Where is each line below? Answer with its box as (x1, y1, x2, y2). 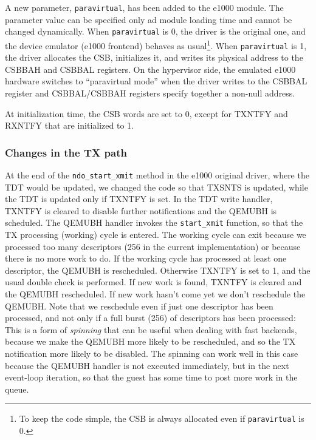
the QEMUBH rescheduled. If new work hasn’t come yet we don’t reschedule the (5, 288, 306, 300)
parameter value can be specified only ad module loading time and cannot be (5, 13, 292, 25)
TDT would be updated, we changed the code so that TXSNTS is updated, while (5, 180, 308, 193)
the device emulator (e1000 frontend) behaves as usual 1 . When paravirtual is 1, (5, 37, 307, 52)
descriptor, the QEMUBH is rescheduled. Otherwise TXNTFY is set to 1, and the (5, 263, 311, 276)
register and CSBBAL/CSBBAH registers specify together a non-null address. (5, 87, 295, 99)
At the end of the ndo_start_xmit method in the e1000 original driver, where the (5, 169, 309, 181)
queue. (5, 382, 29, 395)
